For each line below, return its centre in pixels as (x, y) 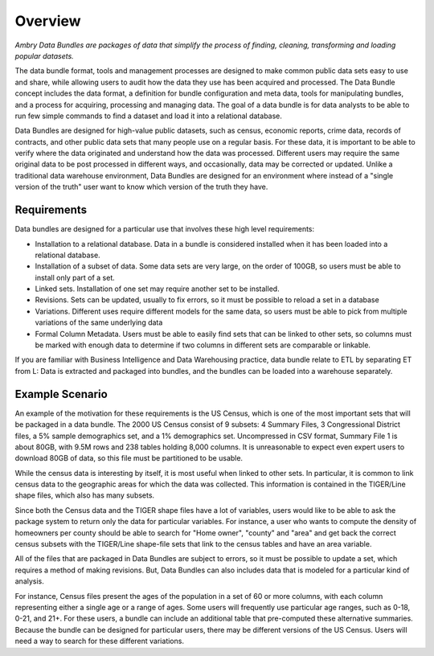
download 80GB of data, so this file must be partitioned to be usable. (129, 458)
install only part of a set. (75, 277)
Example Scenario (61, 394)
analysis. (29, 581)
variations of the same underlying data (99, 322)
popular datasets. (44, 55)
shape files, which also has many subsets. (85, 495)
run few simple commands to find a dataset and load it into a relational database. (149, 116)
